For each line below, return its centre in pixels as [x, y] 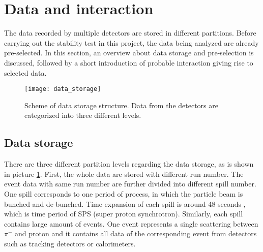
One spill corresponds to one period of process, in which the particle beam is [124, 193]
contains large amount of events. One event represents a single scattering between [131, 223]
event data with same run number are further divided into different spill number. [130, 184]
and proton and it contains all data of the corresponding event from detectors [136, 233]
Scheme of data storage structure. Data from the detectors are [121, 105]
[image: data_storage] [63, 89]
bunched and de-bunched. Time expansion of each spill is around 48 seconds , [125, 203]
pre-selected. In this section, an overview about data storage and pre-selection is [129, 53]
